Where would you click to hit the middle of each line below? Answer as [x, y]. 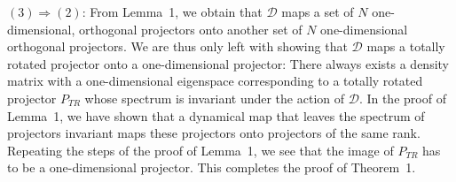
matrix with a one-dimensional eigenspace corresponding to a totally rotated [215, 81]
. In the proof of [402, 98]
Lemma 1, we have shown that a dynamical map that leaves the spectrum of [216, 115]
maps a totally [406, 46]
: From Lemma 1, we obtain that [172, 11]
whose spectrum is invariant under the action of [215, 98]
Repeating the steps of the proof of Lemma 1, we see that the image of [200, 150]
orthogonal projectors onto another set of [190, 29]
